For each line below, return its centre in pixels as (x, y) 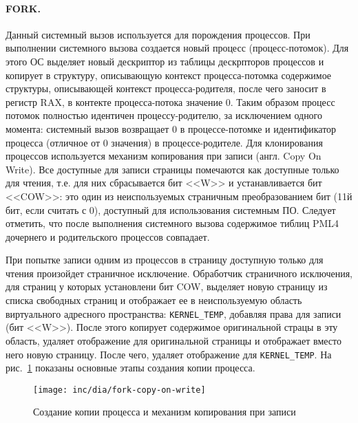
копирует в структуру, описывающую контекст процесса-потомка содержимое (169, 75)
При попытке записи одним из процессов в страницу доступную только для (165, 260)
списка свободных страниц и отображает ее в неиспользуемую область (154, 300)
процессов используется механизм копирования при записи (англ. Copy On (164, 156)
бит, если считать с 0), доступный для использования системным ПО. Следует (171, 209)
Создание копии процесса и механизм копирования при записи (165, 412)
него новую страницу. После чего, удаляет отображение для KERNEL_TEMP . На (169, 354)
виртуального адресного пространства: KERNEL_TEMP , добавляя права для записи (173, 313)
